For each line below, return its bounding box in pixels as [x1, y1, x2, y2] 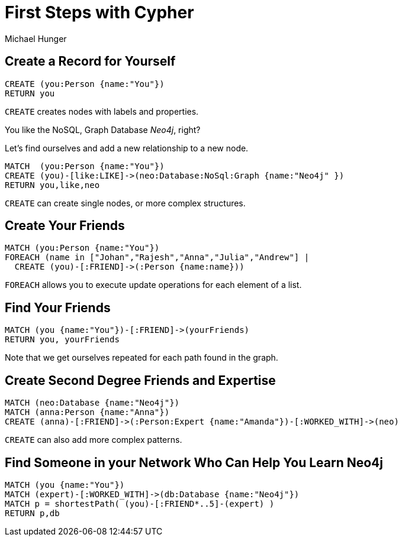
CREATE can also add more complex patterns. [5, 435, 182, 445]
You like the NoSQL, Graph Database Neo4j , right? [5, 124, 201, 135]
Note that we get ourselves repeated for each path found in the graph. [5, 352, 278, 363]
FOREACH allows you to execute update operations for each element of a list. [5, 280, 302, 290]
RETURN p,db [5, 508, 60, 518]
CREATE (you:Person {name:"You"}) [5, 79, 165, 89]
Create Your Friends [5, 218, 125, 234]
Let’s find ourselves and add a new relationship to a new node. [5, 142, 249, 153]
